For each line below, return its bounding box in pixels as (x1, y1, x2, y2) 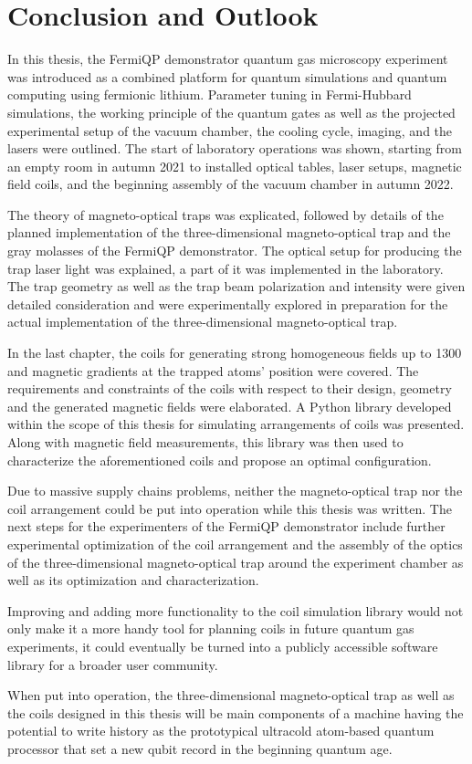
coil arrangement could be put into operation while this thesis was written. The (7, 498, 452, 518)
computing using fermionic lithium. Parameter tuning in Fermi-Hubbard (7, 85, 412, 104)
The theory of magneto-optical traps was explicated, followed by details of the (7, 204, 444, 224)
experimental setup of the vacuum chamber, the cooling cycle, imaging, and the (7, 120, 453, 140)
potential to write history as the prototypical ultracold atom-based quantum (7, 721, 435, 740)
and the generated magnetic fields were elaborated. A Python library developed (7, 396, 452, 415)
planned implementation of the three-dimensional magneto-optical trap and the (7, 223, 451, 242)
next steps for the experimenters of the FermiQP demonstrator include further (7, 517, 446, 536)
